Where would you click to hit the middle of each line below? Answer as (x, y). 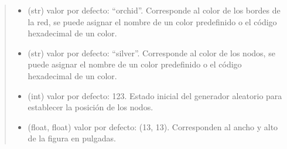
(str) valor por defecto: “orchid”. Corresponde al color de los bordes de (154, 10)
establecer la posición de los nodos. (90, 107)
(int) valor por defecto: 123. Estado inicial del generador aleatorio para (155, 95)
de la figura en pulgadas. (72, 138)
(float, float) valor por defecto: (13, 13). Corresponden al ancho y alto (153, 126)
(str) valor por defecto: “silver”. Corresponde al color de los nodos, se (151, 53)
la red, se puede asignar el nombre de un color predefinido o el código (152, 21)
